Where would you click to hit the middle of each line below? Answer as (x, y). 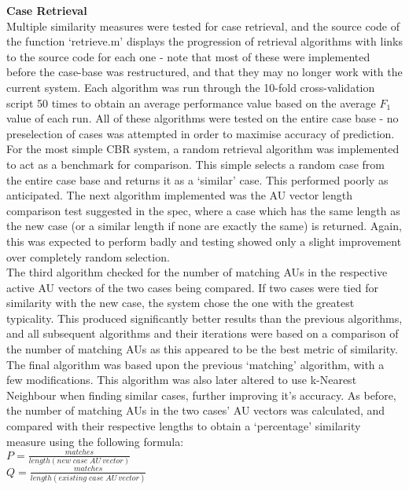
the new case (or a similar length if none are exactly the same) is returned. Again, (204, 226)
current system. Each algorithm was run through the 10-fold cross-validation (191, 87)
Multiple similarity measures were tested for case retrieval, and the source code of (203, 26)
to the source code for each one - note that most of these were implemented (188, 56)
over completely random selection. (88, 256)
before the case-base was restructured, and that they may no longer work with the (204, 72)
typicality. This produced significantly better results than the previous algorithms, (204, 318)
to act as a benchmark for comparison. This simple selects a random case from (195, 164)
